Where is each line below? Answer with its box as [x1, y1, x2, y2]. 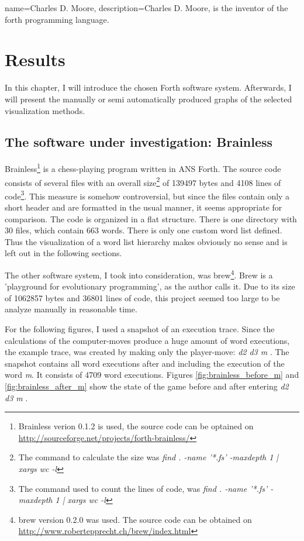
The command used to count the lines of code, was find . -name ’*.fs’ [18, 482, 268, 494]
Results [5, 47, 65, 71]
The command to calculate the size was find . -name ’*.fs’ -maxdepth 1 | [18, 451, 279, 463]
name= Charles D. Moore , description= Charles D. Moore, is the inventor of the [5, 2, 288, 13]
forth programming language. [5, 13, 109, 25]
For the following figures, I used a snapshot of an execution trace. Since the [5, 323, 275, 335]
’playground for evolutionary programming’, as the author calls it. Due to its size [5, 280, 295, 292]
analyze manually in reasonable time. [5, 303, 137, 315]
